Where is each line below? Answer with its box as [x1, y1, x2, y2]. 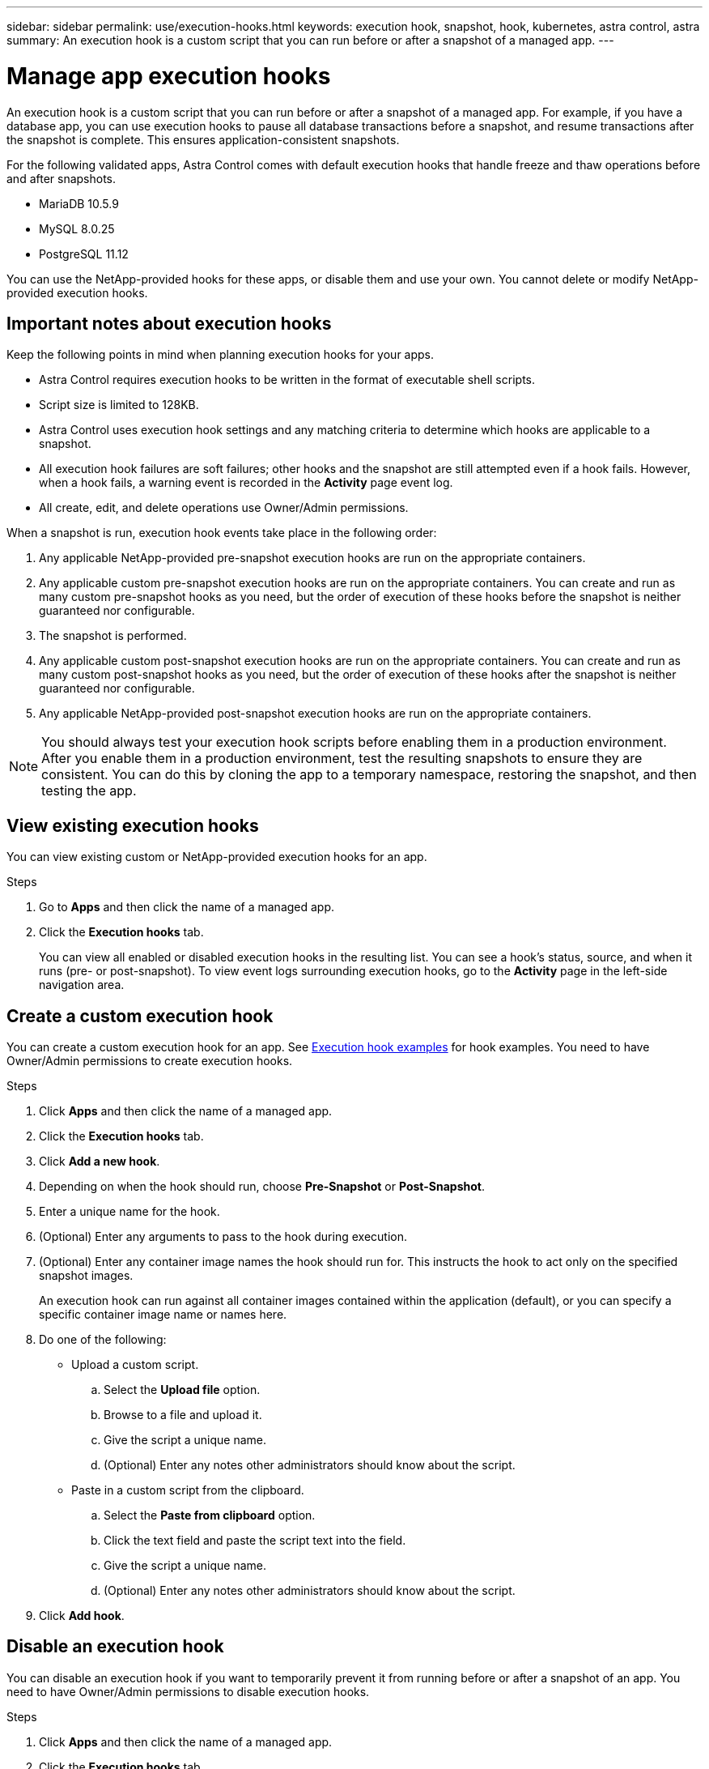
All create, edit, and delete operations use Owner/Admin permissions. [39, 501, 409, 515]
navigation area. [39, 978, 125, 992]
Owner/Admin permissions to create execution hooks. [6, 1054, 293, 1068]
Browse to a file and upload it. [104, 1408, 262, 1422]
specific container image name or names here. [39, 1307, 287, 1322]
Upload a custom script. [71, 1358, 199, 1372]
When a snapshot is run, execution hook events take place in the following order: [6, 526, 437, 540]
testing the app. [41, 782, 137, 799]
